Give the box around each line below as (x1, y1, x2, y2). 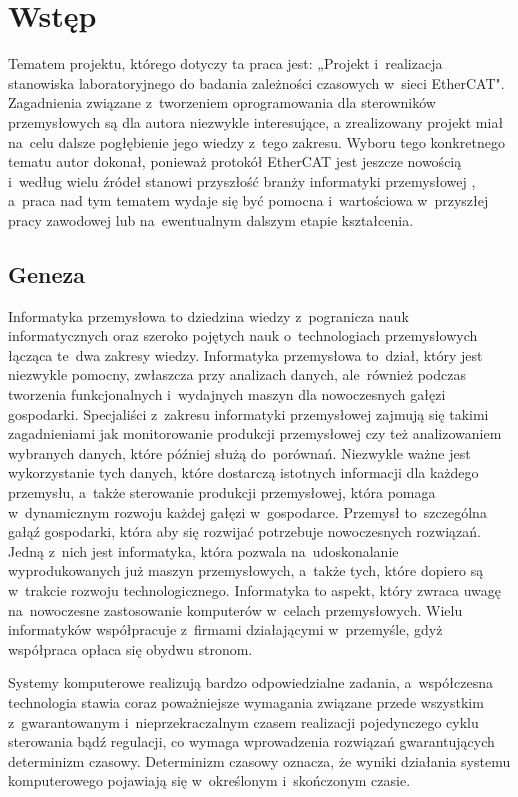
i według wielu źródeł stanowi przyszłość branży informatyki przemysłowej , (8, 170, 476, 191)
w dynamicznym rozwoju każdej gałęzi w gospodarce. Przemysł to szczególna (8, 501, 487, 522)
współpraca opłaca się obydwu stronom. (8, 638, 253, 659)
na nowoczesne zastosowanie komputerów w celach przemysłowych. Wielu (8, 599, 463, 620)
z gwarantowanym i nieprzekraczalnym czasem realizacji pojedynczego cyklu (8, 711, 479, 732)
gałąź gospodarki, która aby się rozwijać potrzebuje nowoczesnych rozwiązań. (8, 521, 481, 542)
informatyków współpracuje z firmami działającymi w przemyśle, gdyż (8, 619, 443, 640)
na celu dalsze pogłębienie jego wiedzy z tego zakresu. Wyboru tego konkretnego (8, 131, 505, 152)
